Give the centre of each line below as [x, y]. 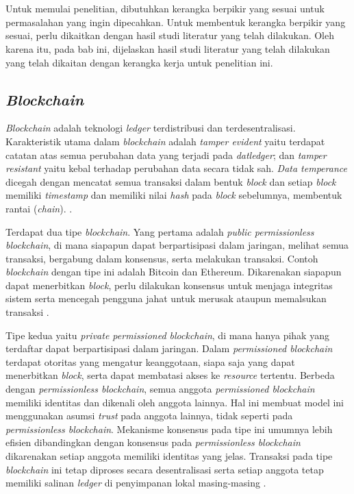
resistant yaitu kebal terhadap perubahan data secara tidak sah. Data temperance [176, 168]
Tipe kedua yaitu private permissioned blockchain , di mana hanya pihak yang [167, 335]
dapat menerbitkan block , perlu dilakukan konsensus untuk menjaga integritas [169, 285]
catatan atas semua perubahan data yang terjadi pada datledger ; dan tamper [166, 155]
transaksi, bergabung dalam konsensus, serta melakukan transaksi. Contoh [162, 258]
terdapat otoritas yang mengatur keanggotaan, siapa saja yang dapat [150, 361]
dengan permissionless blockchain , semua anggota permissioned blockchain [160, 389]
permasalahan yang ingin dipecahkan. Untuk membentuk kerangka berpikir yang [176, 22]
